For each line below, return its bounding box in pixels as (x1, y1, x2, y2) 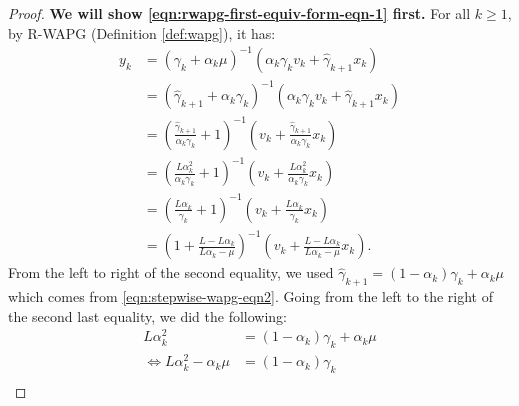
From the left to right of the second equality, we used (8, 262, 334, 283)
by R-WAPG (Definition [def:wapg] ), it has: (8, 22, 276, 43)
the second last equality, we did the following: (8, 305, 287, 326)
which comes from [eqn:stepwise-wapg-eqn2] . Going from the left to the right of (8, 286, 493, 307)
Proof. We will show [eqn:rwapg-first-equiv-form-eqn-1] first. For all (8, 3, 471, 23)
